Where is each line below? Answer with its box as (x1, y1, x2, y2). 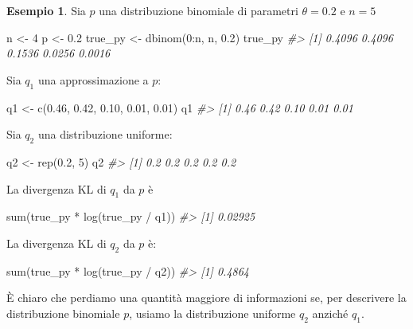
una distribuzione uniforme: (37, 126, 173, 143)
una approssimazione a (37, 71, 149, 88)
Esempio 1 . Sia (6, 2, 86, 18)
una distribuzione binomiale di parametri (99, 2, 298, 18)
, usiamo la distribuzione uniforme (129, 304, 296, 321)
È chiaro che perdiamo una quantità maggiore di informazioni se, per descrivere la (6, 289, 407, 306)
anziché (312, 304, 349, 321)
